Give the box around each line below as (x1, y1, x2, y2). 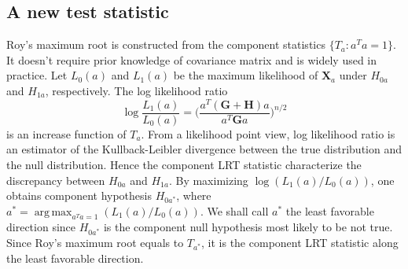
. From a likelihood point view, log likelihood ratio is (141, 125, 395, 142)
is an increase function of (6, 125, 127, 142)
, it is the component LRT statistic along (201, 234, 399, 251)
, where (176, 187, 211, 204)
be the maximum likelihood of (173, 67, 318, 83)
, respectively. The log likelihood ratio (45, 82, 228, 98)
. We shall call (200, 202, 269, 219)
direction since (6, 219, 76, 235)
